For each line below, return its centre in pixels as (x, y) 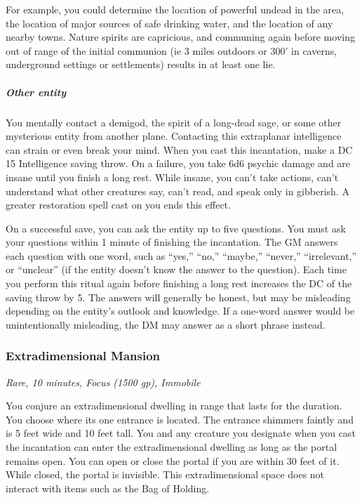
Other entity (36, 92)
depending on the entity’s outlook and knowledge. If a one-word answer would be (180, 311)
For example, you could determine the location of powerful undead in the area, (175, 9)
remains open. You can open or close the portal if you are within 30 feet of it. (173, 460)
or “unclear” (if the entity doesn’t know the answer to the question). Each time (176, 269)
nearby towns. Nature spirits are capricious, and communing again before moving (180, 37)
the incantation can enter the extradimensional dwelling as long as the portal (172, 447)
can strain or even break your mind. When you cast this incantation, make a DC (179, 149)
